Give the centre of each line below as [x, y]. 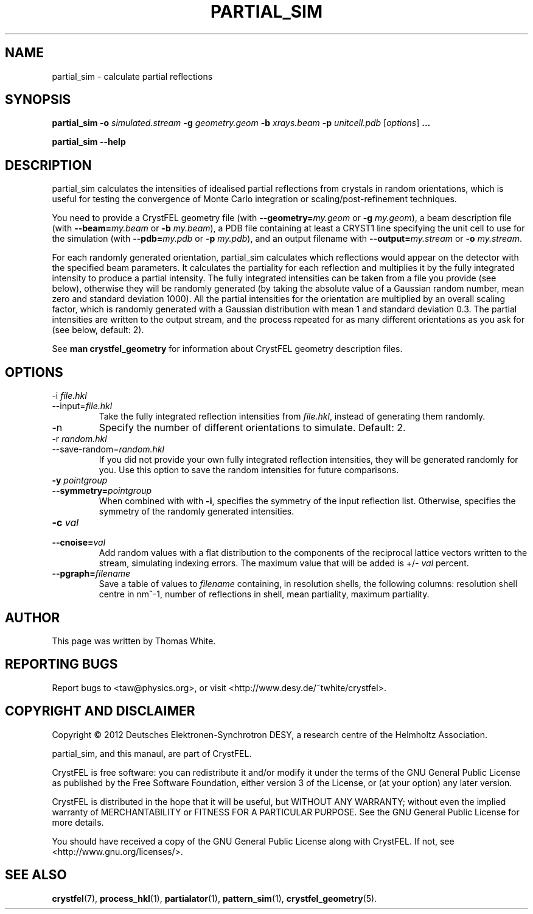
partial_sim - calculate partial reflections [132, 76]
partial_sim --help [89, 142]
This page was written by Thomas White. [134, 641]
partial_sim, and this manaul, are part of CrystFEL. [152, 753]
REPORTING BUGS [61, 664]
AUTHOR [33, 617]
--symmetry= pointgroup [102, 491]
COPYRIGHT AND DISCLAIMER [100, 711]
